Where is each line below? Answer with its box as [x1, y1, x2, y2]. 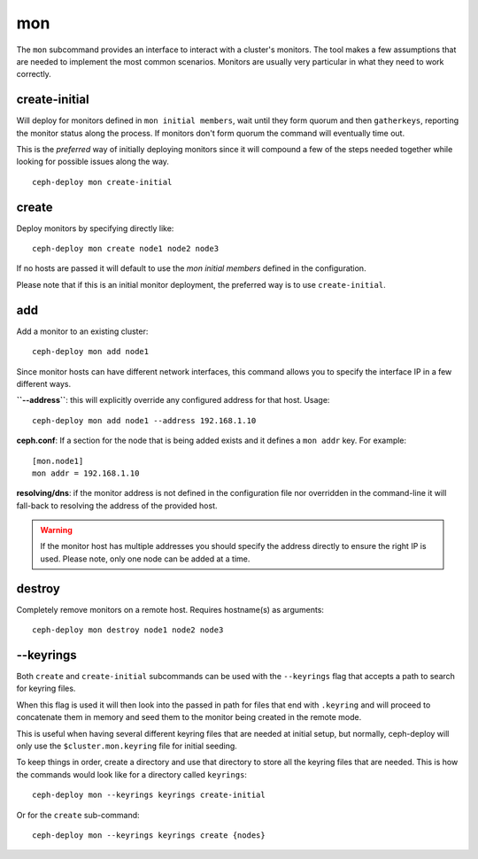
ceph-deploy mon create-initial [32, 177, 173, 187]
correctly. [16, 69, 52, 80]
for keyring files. [16, 683, 76, 694]
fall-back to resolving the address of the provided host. [16, 500, 218, 511]
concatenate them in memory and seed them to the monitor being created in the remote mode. [16, 712, 362, 723]
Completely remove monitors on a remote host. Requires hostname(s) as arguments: [16, 604, 325, 615]
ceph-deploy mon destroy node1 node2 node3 [32, 625, 224, 635]
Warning [40, 525, 73, 536]
